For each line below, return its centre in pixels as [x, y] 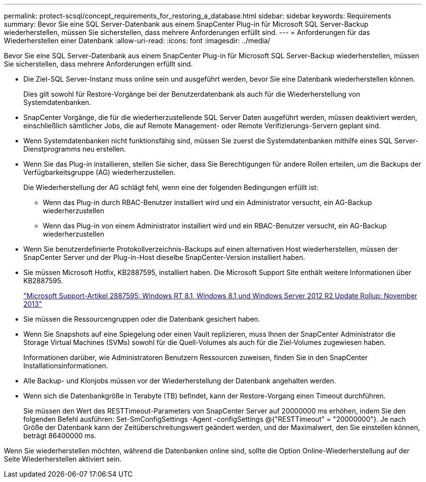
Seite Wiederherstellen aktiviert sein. [63, 459]
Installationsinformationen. [66, 366]
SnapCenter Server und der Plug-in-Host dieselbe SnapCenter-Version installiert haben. [164, 257]
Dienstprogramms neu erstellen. [75, 149]
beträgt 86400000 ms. [60, 436]
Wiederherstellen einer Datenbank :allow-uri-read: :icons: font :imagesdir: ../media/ [137, 41]
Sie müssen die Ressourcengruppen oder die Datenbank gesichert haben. [142, 319]
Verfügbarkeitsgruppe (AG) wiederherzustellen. [99, 172]
